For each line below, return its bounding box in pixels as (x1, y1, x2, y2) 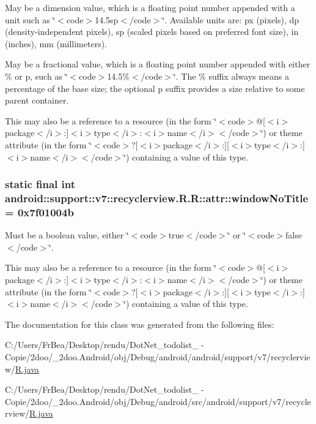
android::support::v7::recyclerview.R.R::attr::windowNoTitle (5, 190, 309, 205)
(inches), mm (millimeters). (5, 37, 108, 50)
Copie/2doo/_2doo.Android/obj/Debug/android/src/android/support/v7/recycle (5, 395, 311, 407)
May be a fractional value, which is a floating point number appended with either (5, 58, 310, 70)
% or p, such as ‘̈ (5, 69, 68, 82)
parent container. (5, 94, 69, 107)
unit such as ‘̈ (5, 13, 56, 26)
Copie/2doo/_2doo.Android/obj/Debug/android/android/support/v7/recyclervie (5, 350, 310, 363)
